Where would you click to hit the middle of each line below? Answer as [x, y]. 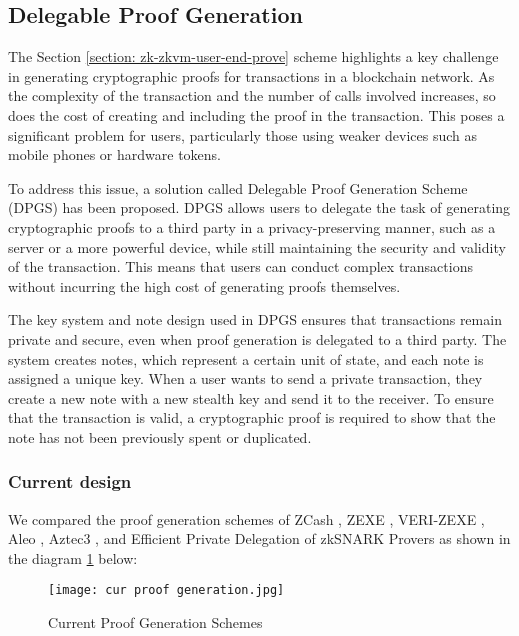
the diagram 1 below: [73, 557]
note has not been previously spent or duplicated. [160, 436]
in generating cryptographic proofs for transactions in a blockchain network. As [251, 75]
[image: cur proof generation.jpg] [166, 590]
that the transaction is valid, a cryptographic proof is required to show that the [252, 417]
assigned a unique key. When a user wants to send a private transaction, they [245, 378]
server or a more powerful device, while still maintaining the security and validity [257, 246]
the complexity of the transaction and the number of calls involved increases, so [252, 95]
